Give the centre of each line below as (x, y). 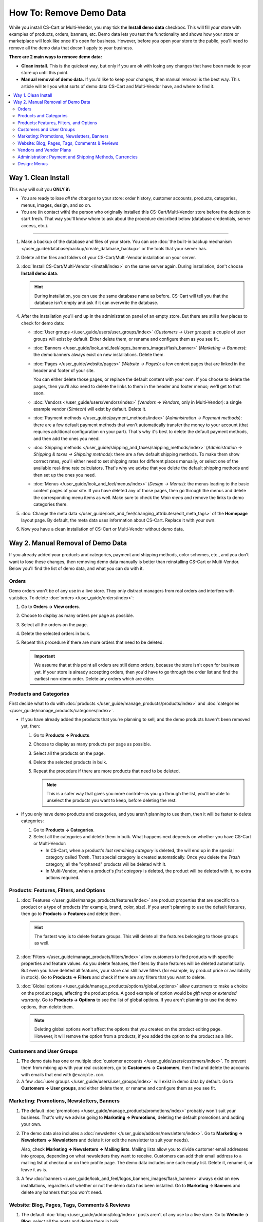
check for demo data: (43, 323)
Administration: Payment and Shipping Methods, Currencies (78, 157)
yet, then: (31, 726)
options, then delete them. (47, 1006)
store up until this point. (45, 72)
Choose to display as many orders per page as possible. (77, 615)
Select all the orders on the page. (55, 624)
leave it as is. (34, 1169)
